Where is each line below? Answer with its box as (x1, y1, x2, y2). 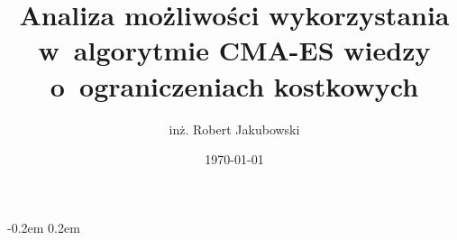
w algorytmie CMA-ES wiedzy (38, 32, 431, 69)
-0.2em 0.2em (7, 217, 80, 236)
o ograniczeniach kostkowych (50, 67, 419, 104)
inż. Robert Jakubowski (169, 119, 300, 138)
